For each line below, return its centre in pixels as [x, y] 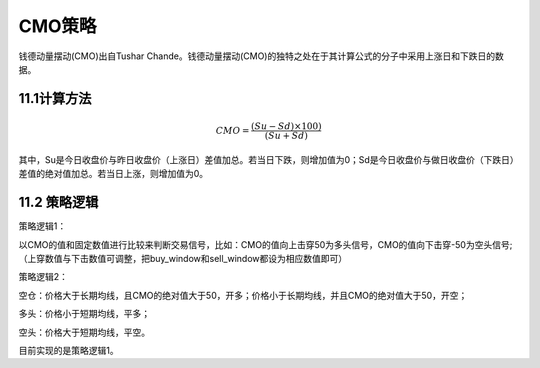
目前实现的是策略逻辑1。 [68, 350]
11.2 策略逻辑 [58, 202]
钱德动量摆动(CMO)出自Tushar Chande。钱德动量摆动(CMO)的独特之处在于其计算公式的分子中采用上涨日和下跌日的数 [261, 56]
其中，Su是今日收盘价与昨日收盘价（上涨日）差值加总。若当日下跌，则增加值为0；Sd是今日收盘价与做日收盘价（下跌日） [268, 159]
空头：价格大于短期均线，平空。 [84, 332]
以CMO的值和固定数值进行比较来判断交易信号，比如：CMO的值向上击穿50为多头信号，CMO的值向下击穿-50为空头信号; [265, 244]
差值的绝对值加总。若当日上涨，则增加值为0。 [113, 174]
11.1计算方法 [55, 98]
